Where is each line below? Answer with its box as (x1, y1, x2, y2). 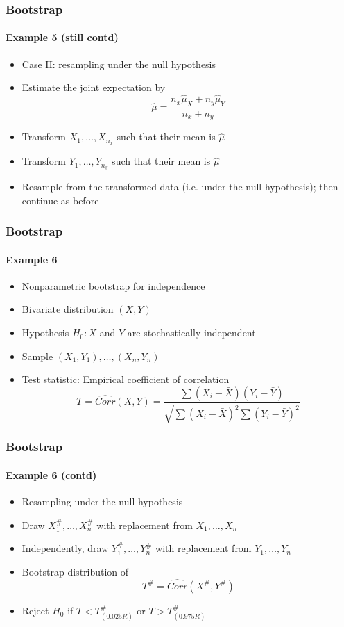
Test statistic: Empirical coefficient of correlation (21, 372, 230, 386)
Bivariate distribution (21, 302, 114, 316)
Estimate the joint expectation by (21, 80, 166, 95)
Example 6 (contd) (6, 467, 97, 482)
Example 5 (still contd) (6, 30, 119, 44)
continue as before (21, 193, 99, 207)
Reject (21, 603, 49, 617)
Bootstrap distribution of (21, 564, 129, 578)
